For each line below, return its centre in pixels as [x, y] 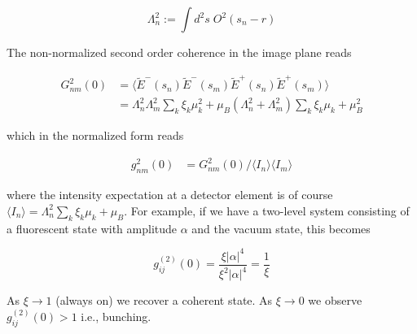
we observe [335, 300]
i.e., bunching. [116, 317]
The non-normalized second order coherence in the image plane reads [179, 52]
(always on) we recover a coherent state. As [164, 300]
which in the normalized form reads [95, 135]
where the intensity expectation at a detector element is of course [170, 195]
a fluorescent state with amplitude [92, 228]
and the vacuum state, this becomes [281, 228]
